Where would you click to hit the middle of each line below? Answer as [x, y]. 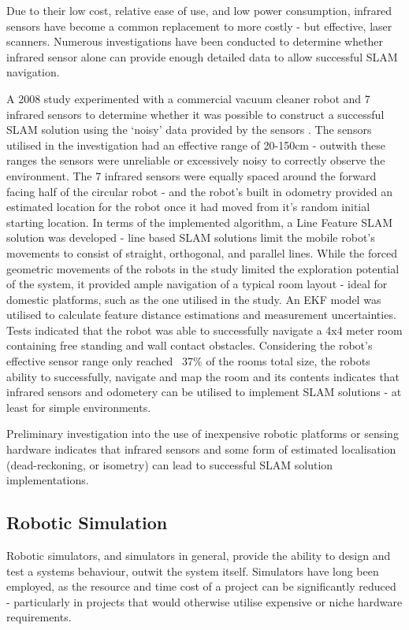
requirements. [39, 617]
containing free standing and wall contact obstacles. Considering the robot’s [190, 345]
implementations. [48, 480]
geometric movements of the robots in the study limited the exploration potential [203, 268]
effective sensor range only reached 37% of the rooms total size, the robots [188, 361]
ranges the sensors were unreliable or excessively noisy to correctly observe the [196, 160]
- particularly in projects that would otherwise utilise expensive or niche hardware [204, 601]
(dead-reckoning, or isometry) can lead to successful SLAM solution [170, 464]
